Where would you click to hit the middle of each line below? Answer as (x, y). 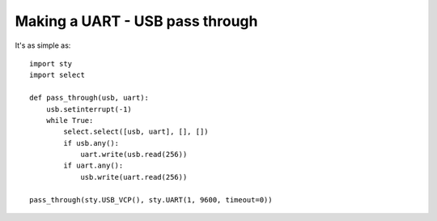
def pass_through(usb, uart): (89, 98)
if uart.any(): (93, 166)
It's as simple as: (43, 45)
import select (57, 75)
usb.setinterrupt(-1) (89, 109)
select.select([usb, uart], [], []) (136, 132)
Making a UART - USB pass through (136, 21)
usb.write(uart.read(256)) (134, 177)
